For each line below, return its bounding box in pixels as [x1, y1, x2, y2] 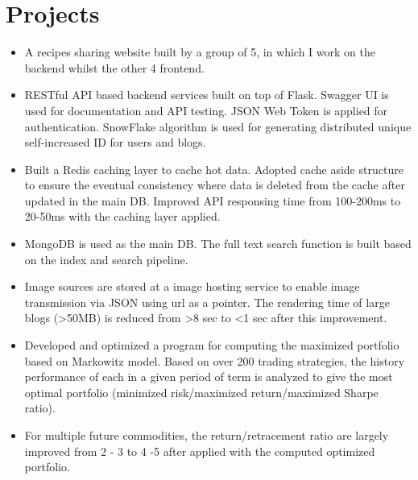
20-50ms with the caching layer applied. [24, 208, 221, 225]
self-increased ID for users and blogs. [24, 134, 206, 151]
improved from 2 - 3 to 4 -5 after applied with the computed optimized [24, 442, 375, 459]
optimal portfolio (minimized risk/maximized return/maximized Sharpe [24, 383, 379, 400]
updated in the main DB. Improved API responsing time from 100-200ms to [24, 192, 401, 209]
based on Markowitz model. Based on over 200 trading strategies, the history [24, 352, 405, 369]
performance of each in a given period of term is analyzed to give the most [24, 368, 393, 385]
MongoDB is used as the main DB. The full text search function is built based [24, 235, 412, 252]
